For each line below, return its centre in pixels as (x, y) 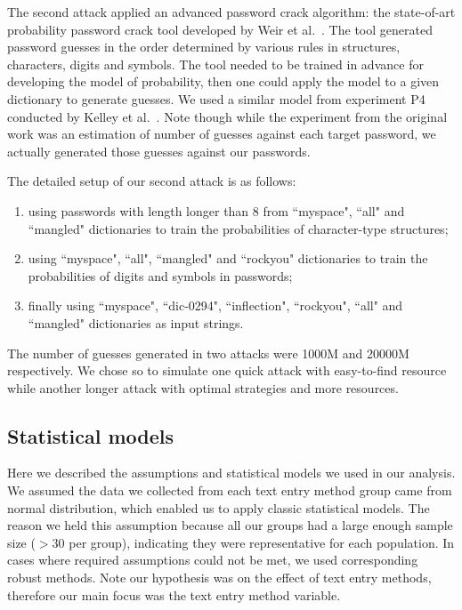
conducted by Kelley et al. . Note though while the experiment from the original (227, 116)
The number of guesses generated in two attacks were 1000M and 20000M (208, 353)
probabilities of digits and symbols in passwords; (160, 275)
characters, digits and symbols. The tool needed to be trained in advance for (215, 64)
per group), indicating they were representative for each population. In (262, 542)
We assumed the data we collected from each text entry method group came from (230, 490)
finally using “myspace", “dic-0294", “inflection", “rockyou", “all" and (215, 305)
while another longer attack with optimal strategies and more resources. (203, 387)
